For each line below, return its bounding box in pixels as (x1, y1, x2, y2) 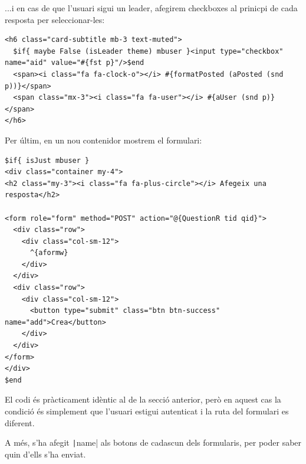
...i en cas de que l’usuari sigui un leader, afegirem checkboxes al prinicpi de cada (5, 2, 298, 14)
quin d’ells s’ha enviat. (5, 447, 86, 460)
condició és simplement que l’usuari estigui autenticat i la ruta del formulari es (5, 405, 289, 417)
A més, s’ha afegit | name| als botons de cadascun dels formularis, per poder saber (5, 436, 302, 449)
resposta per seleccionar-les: (5, 13, 105, 25)
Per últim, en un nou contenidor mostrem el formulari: (5, 133, 202, 146)
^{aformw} (29, 249, 68, 257)
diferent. (5, 416, 35, 429)
